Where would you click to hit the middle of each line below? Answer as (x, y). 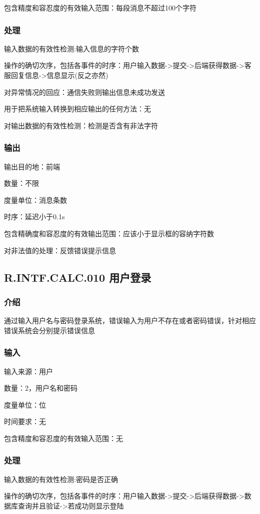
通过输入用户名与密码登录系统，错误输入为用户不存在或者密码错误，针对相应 (130, 320)
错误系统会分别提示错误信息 (49, 330)
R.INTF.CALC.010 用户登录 (78, 277)
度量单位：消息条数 (35, 200)
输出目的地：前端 (32, 166)
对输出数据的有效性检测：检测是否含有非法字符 (81, 125)
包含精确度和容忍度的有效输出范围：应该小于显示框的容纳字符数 (109, 233)
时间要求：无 (25, 421)
